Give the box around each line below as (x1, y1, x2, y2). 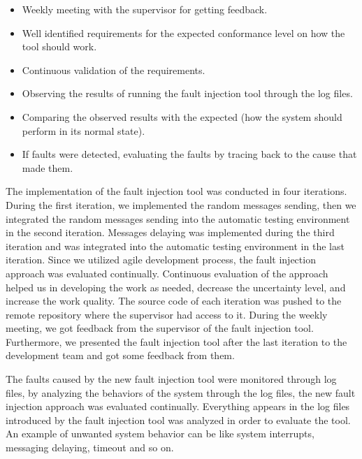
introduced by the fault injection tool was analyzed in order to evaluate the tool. (6, 412, 351, 427)
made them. (22, 160, 73, 175)
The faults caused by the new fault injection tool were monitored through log (6, 372, 337, 386)
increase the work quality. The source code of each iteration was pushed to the (6, 293, 342, 308)
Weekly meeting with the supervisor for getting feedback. (22, 2, 268, 16)
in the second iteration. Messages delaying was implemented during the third (6, 225, 335, 240)
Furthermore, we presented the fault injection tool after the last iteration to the (6, 334, 347, 349)
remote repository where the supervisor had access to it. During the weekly (6, 307, 328, 321)
